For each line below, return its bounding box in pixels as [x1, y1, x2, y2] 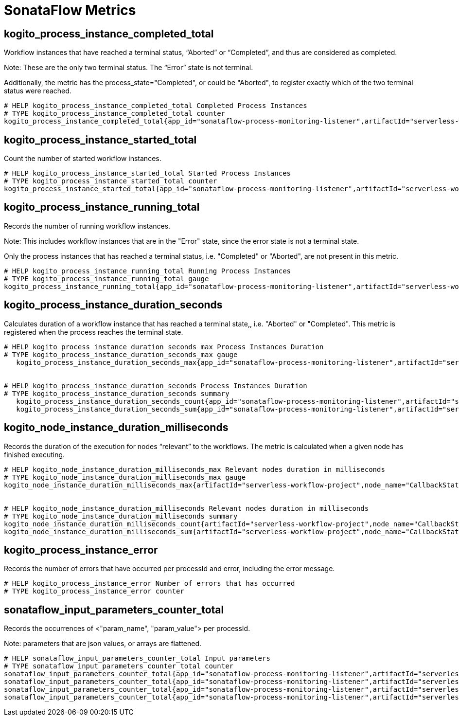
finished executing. [4, 450, 65, 459]
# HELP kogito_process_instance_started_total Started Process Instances [4, 169, 291, 178]
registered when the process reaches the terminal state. [4, 327, 183, 336]
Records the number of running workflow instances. [4, 221, 171, 230]
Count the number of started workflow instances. [4, 154, 161, 163]
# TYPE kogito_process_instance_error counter [4, 587, 184, 595]
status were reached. [4, 87, 71, 95]
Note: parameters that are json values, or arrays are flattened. [4, 639, 202, 648]
